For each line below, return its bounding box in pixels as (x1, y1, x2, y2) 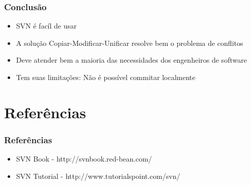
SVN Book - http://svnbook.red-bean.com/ (16, 153, 152, 164)
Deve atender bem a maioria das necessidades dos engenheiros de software (16, 55, 247, 65)
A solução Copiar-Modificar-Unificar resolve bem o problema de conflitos (16, 37, 243, 48)
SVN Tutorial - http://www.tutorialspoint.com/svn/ (16, 170, 180, 181)
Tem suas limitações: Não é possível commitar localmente (16, 72, 196, 82)
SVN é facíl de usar (16, 20, 77, 31)
